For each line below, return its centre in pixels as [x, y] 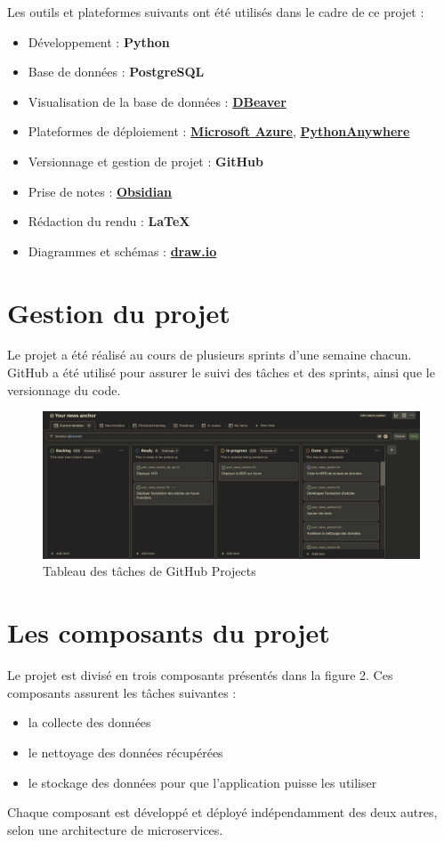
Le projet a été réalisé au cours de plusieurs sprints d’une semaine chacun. [210, 355]
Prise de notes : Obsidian [100, 191]
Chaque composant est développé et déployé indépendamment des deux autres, [222, 812]
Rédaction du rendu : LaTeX [109, 221]
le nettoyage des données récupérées [125, 752]
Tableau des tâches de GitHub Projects [149, 571]
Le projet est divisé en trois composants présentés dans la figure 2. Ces [200, 675]
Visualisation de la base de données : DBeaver [157, 101]
